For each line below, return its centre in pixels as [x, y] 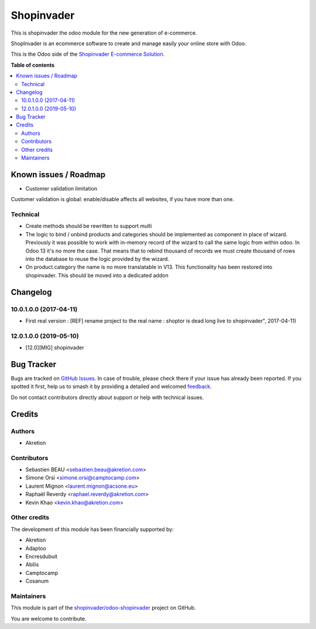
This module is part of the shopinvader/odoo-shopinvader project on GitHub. [103, 608]
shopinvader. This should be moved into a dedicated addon [97, 275]
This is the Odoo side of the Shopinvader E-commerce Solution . [88, 54]
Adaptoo [36, 548]
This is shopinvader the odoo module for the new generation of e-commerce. [104, 33]
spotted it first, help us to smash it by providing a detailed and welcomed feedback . [111, 386]
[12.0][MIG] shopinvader [55, 348]
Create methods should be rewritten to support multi [89, 226]
